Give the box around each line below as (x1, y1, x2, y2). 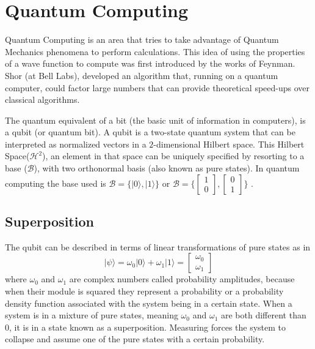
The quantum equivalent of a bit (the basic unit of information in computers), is (5, 113, 306, 126)
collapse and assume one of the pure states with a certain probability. (5, 332, 265, 345)
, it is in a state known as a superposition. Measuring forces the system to (9, 320, 286, 333)
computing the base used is (5, 176, 106, 189)
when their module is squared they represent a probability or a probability (5, 285, 284, 298)
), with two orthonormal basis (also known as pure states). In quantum (34, 162, 300, 174)
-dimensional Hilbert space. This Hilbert (153, 137, 305, 150)
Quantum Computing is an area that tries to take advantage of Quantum (5, 33, 279, 46)
